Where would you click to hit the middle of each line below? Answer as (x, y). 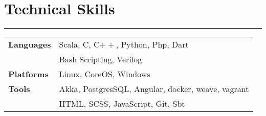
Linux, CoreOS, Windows (105, 74)
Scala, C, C (79, 44)
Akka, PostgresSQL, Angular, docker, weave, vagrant (154, 89)
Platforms (28, 74)
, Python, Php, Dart (152, 44)
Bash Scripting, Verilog (101, 59)
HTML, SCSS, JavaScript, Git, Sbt (122, 104)
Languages (30, 44)
